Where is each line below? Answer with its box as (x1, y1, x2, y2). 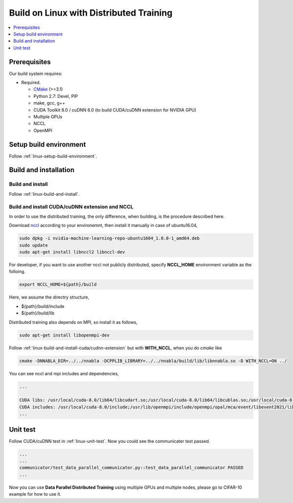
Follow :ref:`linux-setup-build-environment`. (9, 153, 97, 159)
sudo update (19, 242, 48, 248)
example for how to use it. (9, 491, 62, 497)
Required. (21, 80, 41, 86)
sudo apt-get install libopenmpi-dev (19, 332, 110, 338)
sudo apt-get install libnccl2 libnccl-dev (19, 250, 126, 255)
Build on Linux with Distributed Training (9, 7, 173, 18)
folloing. (9, 269, 25, 274)
